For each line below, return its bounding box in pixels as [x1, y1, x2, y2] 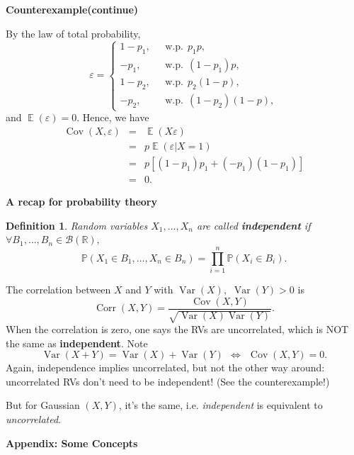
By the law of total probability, [6, 26, 141, 40]
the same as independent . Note [6, 335, 148, 350]
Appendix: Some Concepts [6, 435, 138, 450]
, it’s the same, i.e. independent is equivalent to [118, 398, 323, 412]
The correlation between [6, 282, 111, 297]
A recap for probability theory [6, 194, 157, 209]
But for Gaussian [6, 398, 80, 412]
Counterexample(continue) [6, 2, 139, 16]
